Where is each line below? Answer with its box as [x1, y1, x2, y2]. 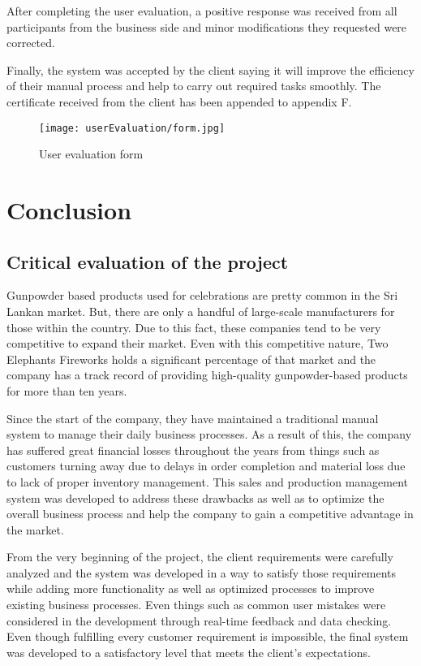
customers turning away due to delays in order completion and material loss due [6, 457, 406, 474]
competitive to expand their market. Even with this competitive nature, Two [6, 335, 389, 352]
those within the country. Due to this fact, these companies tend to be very [6, 318, 381, 335]
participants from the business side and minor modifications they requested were [6, 18, 407, 35]
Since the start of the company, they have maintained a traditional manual [6, 409, 379, 426]
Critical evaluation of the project [6, 249, 289, 274]
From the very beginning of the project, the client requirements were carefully [6, 548, 393, 565]
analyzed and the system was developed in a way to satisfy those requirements [6, 564, 397, 581]
